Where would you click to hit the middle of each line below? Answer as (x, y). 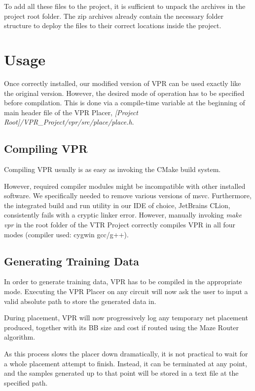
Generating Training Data (72, 261)
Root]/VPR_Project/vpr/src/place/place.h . (69, 122)
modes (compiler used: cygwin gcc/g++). (66, 234)
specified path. (26, 382)
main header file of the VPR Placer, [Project (71, 112)
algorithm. (20, 337)
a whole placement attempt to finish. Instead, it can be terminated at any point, (126, 363)
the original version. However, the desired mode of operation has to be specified (124, 93)
